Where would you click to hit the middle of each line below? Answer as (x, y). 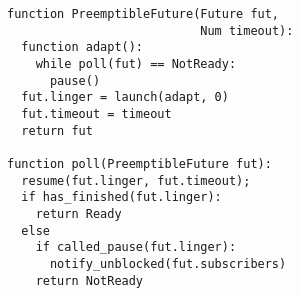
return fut (57, 130)
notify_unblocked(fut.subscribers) (168, 263)
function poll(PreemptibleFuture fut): (139, 163)
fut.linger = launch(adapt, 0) (125, 97)
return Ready (78, 213)
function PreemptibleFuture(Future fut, (143, 14)
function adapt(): (82, 47)
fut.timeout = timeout (96, 113)
